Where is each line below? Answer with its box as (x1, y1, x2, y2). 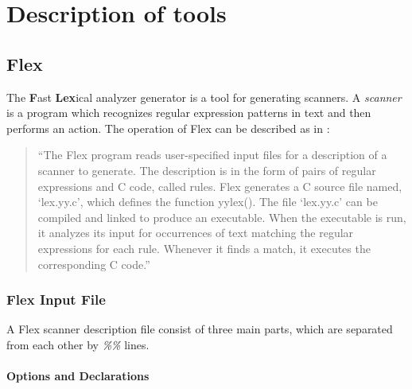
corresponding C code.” (37, 255, 150, 272)
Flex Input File (6, 290, 106, 309)
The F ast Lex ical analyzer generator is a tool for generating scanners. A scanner (6, 88, 402, 105)
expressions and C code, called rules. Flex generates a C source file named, (37, 177, 402, 194)
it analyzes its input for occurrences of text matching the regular (37, 224, 354, 241)
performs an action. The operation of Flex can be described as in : (6, 119, 330, 136)
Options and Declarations (6, 368, 150, 384)
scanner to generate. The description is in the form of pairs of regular (37, 161, 376, 178)
